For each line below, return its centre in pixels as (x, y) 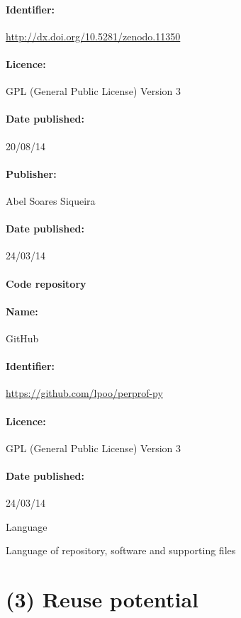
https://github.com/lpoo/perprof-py (84, 393)
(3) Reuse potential (102, 599)
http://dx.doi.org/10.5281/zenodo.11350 (93, 36)
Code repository (46, 283)
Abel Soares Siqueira (51, 200)
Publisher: (31, 173)
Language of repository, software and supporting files (121, 550)
